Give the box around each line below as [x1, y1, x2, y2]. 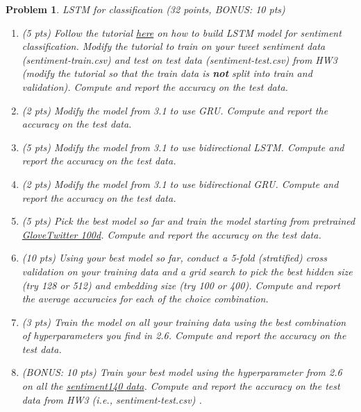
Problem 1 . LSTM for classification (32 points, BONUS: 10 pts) [6, 2, 285, 16]
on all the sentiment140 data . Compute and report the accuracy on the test [22, 379, 340, 393]
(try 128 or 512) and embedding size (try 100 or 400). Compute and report [22, 277, 340, 292]
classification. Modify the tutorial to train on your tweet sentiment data [22, 39, 326, 53]
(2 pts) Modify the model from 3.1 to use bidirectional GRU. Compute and [22, 176, 339, 191]
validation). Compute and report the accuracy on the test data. [22, 79, 288, 94]
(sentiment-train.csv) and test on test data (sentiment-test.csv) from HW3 [22, 52, 337, 67]
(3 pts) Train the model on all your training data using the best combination [22, 314, 346, 329]
